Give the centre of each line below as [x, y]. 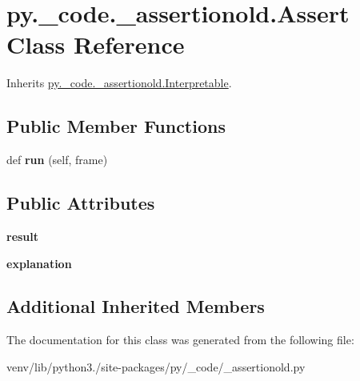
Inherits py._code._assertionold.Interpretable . [119, 83]
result [23, 236]
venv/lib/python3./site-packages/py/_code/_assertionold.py [156, 366]
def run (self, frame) [57, 160]
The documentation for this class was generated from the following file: [180, 340]
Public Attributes [81, 203]
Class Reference [96, 44]
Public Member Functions [116, 126]
